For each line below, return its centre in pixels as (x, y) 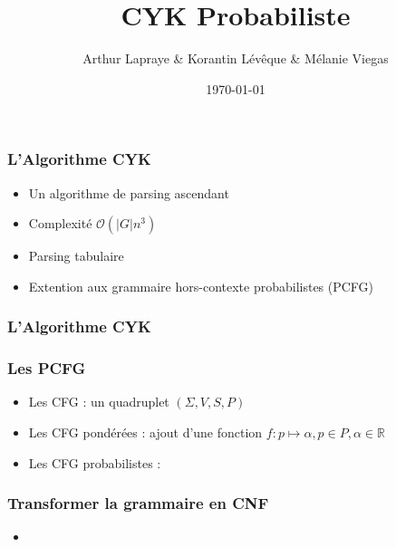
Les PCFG (47, 368)
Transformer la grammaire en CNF (138, 503)
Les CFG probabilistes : (95, 462)
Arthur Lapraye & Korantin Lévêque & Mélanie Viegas (236, 58)
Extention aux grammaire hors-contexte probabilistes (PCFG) (201, 286)
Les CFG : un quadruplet (99, 402)
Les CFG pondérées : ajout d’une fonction (145, 432)
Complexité (60, 223)
